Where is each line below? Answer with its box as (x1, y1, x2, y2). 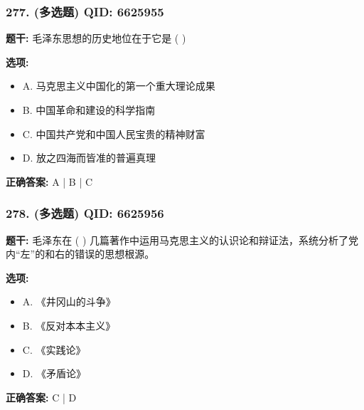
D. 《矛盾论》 (22, 366, 87, 381)
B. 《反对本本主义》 (22, 317, 116, 332)
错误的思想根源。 (75, 246, 155, 261)
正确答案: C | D (6, 389, 77, 404)
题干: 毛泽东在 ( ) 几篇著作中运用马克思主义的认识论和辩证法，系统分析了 (6, 232, 349, 247)
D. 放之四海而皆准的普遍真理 (22, 150, 156, 165)
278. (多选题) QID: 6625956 (6, 204, 164, 222)
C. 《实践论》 (22, 342, 86, 357)
